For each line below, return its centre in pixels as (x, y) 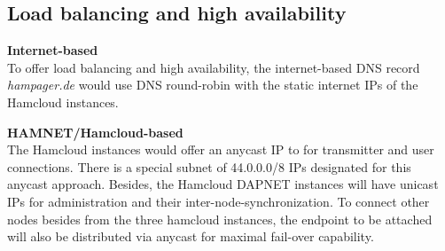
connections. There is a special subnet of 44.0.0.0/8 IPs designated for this (209, 166)
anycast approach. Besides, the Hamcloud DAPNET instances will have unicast (223, 184)
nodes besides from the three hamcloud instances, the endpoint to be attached (220, 219)
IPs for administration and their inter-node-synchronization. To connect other (219, 201)
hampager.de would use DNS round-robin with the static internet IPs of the (213, 85)
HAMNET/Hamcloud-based (95, 132)
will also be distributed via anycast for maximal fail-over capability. (191, 236)
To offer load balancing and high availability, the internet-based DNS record (214, 67)
